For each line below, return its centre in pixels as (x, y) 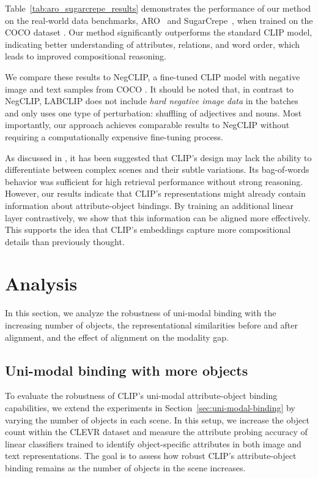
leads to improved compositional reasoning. (86, 56)
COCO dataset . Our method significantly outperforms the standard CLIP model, (159, 32)
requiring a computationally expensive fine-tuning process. (114, 136)
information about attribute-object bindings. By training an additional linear (149, 205)
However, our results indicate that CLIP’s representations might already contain (155, 193)
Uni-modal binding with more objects (127, 370)
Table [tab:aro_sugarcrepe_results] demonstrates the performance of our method (158, 8)
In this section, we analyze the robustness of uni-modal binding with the (141, 313)
